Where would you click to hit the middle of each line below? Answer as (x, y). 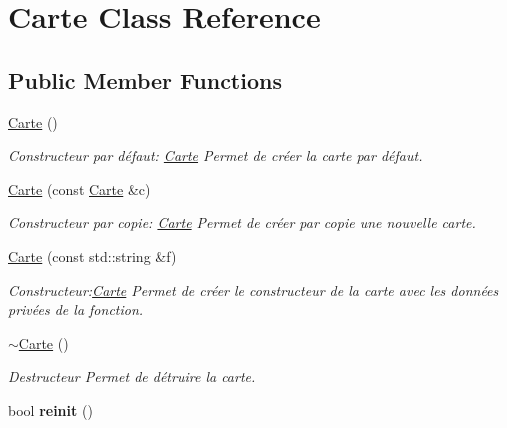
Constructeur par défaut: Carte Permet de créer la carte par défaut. (215, 155)
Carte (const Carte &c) (79, 188)
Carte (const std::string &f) (92, 255)
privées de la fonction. (76, 309)
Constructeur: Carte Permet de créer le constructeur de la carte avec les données (253, 289)
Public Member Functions (145, 79)
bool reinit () (50, 409)
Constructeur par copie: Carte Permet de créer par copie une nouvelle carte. (242, 222)
